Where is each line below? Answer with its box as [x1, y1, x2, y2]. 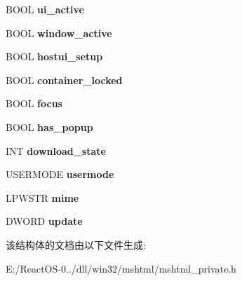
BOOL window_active [6, 25, 112, 40]
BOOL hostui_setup [6, 49, 103, 64]
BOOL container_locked [6, 72, 123, 87]
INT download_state [6, 143, 106, 158]
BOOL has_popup [6, 119, 93, 134]
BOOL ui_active [6, 2, 84, 16]
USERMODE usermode [6, 167, 114, 181]
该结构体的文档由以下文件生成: [6, 237, 146, 252]
